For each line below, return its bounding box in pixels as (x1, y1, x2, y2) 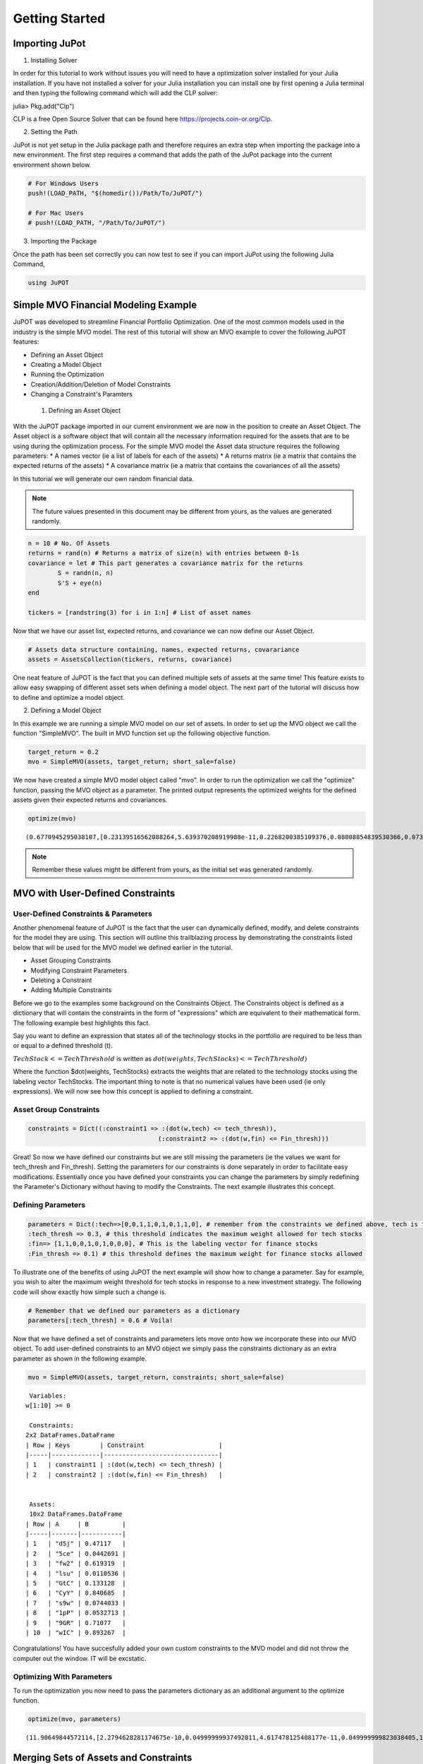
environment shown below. (13, 160, 92, 169)
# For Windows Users (27, 179, 99, 187)
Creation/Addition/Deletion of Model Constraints (30, 380, 171, 388)
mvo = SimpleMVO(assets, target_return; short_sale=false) (27, 758, 236, 766)
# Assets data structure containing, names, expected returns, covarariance (27, 646, 300, 653)
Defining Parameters (13, 1200, 86, 1209)
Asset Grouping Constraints (30, 956, 111, 965)
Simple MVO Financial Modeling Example (13, 299, 197, 311)
